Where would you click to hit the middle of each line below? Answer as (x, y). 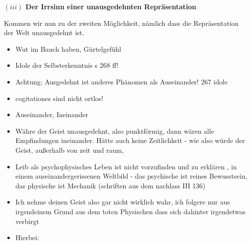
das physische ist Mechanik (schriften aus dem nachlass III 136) (110, 185)
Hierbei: (27, 237)
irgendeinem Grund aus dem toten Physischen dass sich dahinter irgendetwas (130, 211)
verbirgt (27, 221)
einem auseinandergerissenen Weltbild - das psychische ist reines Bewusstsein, (131, 176)
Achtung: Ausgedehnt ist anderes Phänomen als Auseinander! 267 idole (121, 81)
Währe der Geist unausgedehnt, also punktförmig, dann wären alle (115, 131)
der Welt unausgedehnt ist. (44, 32)
